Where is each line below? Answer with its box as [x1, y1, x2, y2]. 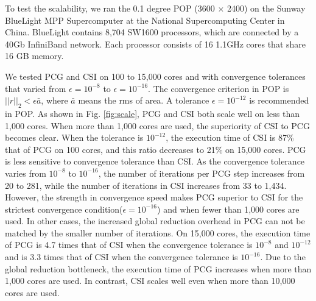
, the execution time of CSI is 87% [166, 131, 294, 144]
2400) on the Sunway [227, 2, 306, 14]
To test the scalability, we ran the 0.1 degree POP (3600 [5, 2, 215, 14]
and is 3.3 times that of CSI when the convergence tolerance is [5, 250, 238, 263]
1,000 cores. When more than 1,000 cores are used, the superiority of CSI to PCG [5, 119, 310, 132]
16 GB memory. [5, 49, 64, 62]
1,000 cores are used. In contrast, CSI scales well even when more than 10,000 [5, 274, 295, 287]
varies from [5, 166, 46, 179]
